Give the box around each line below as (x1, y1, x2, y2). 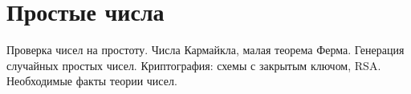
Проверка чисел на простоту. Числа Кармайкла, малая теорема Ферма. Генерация (6, 41, 405, 58)
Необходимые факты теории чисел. (6, 72, 177, 89)
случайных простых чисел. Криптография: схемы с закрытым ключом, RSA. (6, 57, 381, 73)
